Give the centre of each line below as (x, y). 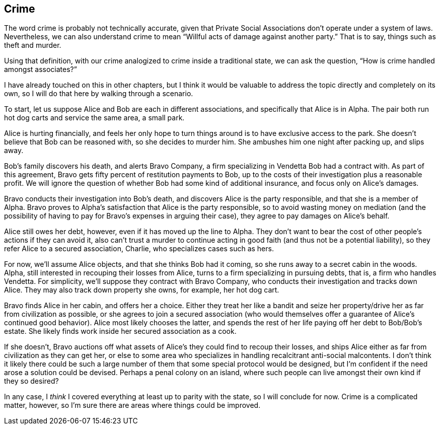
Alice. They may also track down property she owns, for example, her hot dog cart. (142, 290)
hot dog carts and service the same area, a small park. (94, 118)
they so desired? (31, 381)
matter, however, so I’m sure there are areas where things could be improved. (132, 405)
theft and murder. (33, 45)
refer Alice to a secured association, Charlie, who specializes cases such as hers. (139, 249)
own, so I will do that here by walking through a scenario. (99, 94)
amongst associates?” (41, 69)
